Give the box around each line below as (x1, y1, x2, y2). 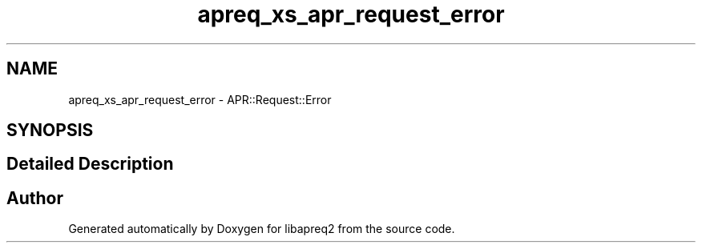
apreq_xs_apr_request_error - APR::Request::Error (68, 92, 332, 106)
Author (6, 187, 63, 208)
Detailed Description (6, 154, 174, 175)
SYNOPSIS (6, 120, 94, 141)
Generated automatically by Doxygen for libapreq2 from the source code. (68, 222, 455, 236)
